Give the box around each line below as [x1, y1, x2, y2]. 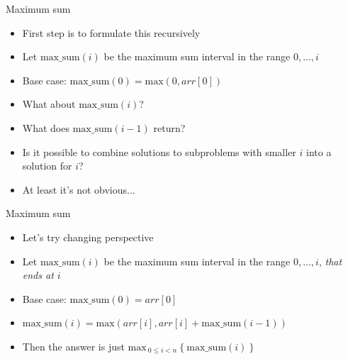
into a [306, 144, 332, 159]
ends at [22, 267, 54, 282]
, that [318, 253, 342, 268]
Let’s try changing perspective [22, 229, 154, 244]
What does [22, 120, 69, 135]
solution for [22, 158, 72, 173]
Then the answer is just [22, 338, 125, 353]
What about [22, 96, 76, 111]
